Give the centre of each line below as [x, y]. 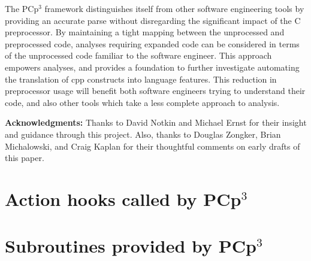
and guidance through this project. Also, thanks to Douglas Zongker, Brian [143, 134]
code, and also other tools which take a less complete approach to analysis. [142, 102]
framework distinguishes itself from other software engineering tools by [174, 8]
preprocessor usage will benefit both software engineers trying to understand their [155, 91]
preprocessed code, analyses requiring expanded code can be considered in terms [152, 43]
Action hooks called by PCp [123, 198]
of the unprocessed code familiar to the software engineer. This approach [138, 55]
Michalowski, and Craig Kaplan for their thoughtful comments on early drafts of [153, 146]
